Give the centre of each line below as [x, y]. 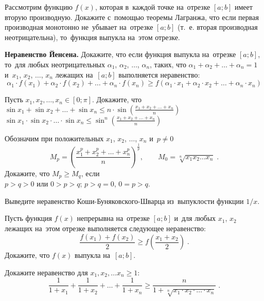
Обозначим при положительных [54, 138]
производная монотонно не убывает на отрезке [79, 27]
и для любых [195, 218]
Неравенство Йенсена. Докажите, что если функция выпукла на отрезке [120, 54]
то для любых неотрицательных [55, 64]
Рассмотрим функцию [39, 7]
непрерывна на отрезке [113, 218]
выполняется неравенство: [159, 74]
